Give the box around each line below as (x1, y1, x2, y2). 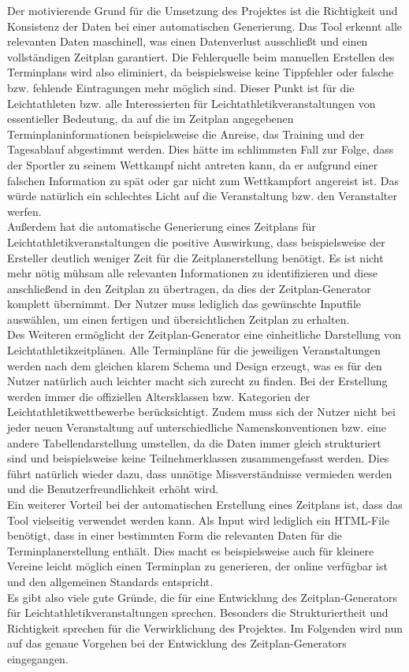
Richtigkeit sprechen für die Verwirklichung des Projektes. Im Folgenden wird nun (7, 619, 403, 636)
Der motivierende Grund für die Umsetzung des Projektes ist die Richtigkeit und (7, 2, 398, 18)
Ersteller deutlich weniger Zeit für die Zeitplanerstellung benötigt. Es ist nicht (7, 249, 384, 265)
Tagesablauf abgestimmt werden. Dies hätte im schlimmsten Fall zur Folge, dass (7, 141, 394, 158)
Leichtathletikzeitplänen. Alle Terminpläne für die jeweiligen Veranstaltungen (7, 342, 381, 358)
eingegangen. (7, 650, 69, 666)
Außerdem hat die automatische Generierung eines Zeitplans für (7, 218, 316, 235)
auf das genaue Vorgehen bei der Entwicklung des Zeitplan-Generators (7, 635, 347, 652)
